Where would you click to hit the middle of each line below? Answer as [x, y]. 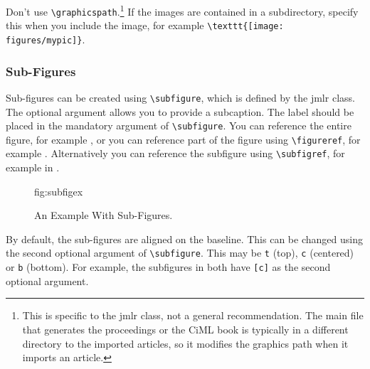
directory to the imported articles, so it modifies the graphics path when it [185, 343]
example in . [33, 167]
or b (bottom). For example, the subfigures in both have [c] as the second [168, 267]
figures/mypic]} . [46, 39]
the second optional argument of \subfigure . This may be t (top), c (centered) [180, 253]
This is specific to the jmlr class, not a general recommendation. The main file [193, 315]
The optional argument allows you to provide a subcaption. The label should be [180, 111]
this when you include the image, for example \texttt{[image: [145, 25]
